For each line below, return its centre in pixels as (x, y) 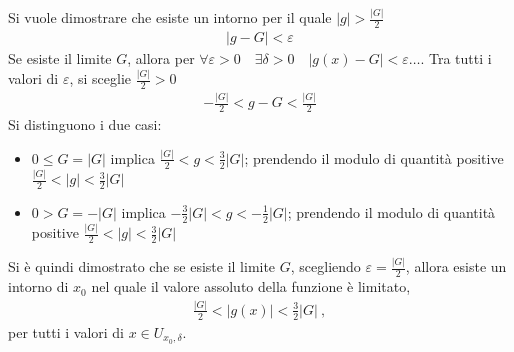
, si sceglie (100, 78)
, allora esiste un (456, 266)
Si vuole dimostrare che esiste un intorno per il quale (170, 17)
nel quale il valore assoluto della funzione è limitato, (251, 286)
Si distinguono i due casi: (85, 124)
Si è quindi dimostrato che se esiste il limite (142, 266)
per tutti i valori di (66, 331)
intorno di (38, 286)
